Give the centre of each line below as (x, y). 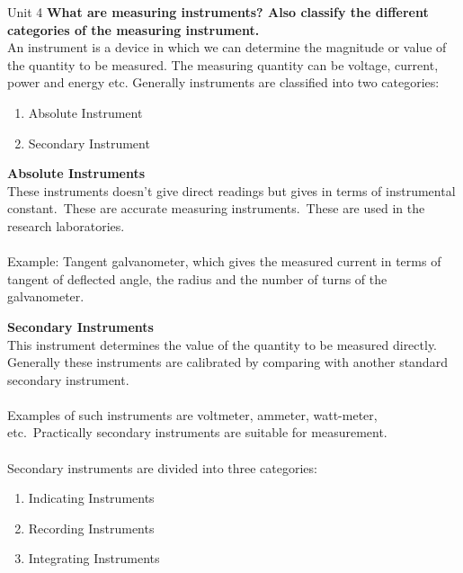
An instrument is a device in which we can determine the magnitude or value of (227, 47)
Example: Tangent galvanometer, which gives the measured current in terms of (224, 261)
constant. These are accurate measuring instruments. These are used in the (216, 208)
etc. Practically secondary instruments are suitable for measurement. (197, 432)
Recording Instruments (91, 528)
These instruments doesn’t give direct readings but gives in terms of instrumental (231, 190)
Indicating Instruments (91, 498)
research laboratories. (66, 225)
